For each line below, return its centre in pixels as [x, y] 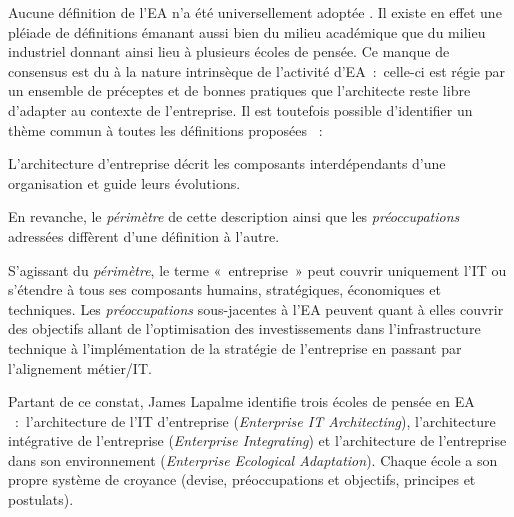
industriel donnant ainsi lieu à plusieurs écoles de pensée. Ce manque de [229, 51]
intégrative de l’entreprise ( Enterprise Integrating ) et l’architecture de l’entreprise [257, 440]
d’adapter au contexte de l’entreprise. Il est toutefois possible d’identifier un [240, 109]
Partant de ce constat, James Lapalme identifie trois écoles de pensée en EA [241, 401]
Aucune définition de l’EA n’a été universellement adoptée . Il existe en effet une [255, 12]
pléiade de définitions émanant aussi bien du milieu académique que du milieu [247, 31]
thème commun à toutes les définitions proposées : [165, 129]
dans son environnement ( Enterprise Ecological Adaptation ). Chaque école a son [253, 459]
